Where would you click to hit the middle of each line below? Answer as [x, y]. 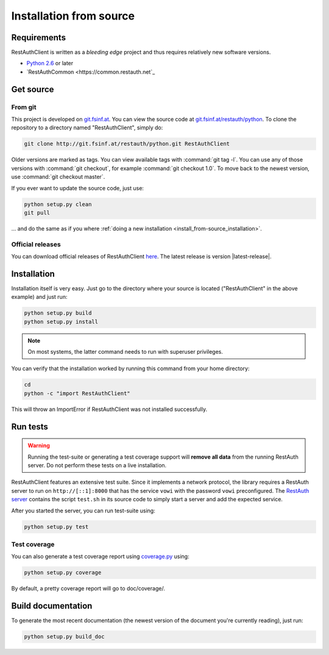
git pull [37, 213]
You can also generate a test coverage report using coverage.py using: [100, 557]
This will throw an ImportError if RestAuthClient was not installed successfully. [109, 409]
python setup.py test [56, 527]
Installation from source [73, 16]
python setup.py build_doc [64, 637]
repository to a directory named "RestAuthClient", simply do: [87, 127]
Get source [33, 89]
